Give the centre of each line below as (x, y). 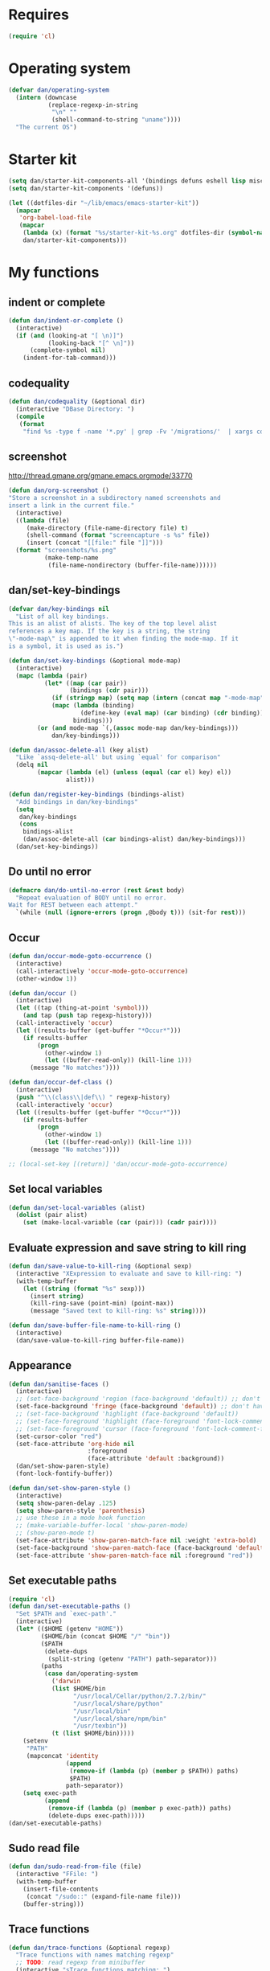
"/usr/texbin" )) (100, 1726)
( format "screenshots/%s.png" (66, 551)
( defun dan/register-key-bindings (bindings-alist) (96, 794)
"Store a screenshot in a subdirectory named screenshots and (115, 498)
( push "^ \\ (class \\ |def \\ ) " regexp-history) (93, 1097)
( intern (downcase (47, 97)
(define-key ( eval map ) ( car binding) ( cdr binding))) (174, 713)
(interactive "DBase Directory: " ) (75, 409)
